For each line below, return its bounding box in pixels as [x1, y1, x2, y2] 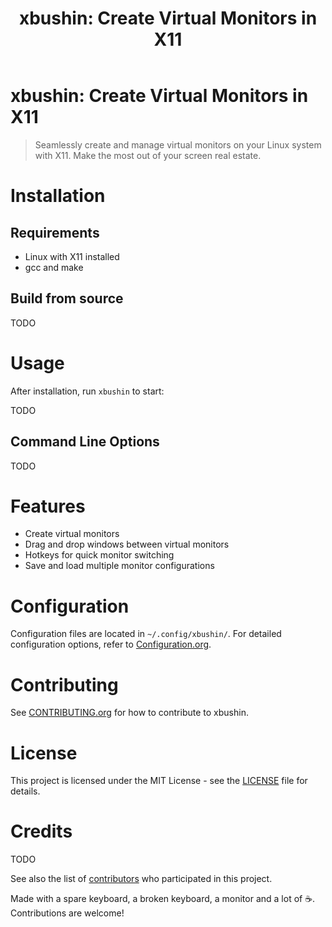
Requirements [10, 224, 100, 241]
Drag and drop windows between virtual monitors [24, 538, 230, 551]
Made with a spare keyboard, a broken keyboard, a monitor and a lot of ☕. [10, 893, 316, 905]
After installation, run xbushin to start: [10, 385, 165, 397]
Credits [10, 820, 73, 843]
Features [10, 495, 86, 517]
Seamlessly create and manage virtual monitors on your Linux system [34, 138, 322, 151]
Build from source [10, 290, 124, 307]
